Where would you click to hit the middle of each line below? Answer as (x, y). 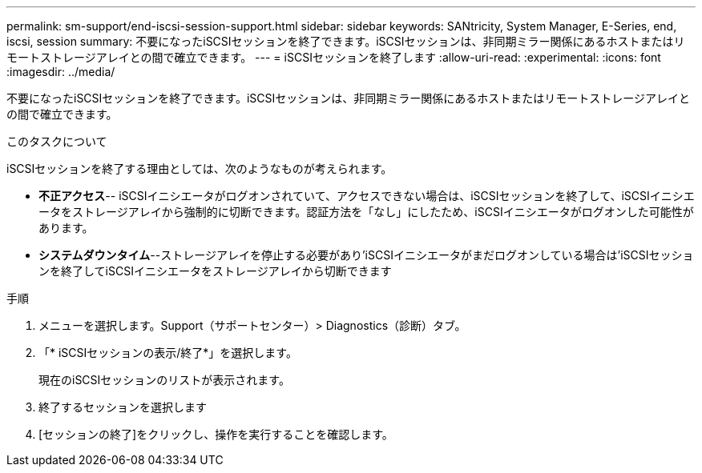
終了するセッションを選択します (123, 407)
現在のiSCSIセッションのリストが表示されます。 (164, 380)
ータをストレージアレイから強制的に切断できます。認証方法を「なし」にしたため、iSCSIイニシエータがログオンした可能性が (366, 212)
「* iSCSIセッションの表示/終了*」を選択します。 (168, 353)
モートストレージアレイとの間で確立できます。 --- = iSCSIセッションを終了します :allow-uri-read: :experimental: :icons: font (334, 57)
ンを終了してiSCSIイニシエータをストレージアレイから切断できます (215, 271)
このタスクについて (57, 141)
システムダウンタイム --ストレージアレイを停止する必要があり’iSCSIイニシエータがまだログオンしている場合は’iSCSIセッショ (366, 255)
